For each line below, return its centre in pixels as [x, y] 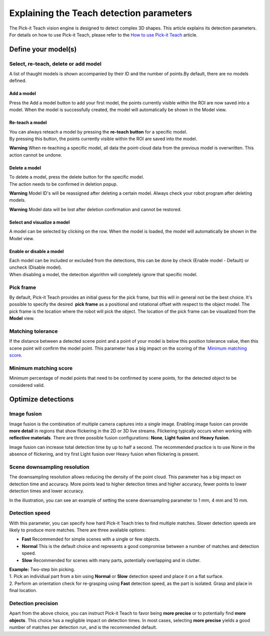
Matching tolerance [33, 331]
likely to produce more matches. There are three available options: [77, 530]
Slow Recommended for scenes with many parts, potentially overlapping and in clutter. [111, 560]
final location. [23, 590]
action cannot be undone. [36, 155]
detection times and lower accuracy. [47, 491]
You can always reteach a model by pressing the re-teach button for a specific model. [98, 132]
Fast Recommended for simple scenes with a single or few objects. [91, 539]
